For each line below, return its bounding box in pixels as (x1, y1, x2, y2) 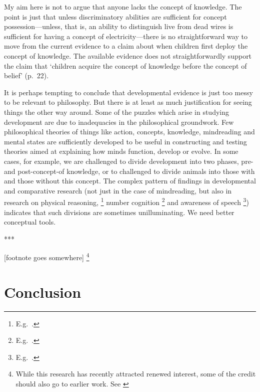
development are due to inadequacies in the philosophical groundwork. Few (4, 116, 234, 127)
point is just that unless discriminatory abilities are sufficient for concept (4, 11, 227, 22)
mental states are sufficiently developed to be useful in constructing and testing (4, 136, 247, 146)
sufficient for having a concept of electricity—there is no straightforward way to (4, 31, 247, 41)
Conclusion (4, 281, 81, 302)
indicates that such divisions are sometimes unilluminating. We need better (4, 207, 234, 217)
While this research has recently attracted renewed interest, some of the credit (15, 368, 256, 379)
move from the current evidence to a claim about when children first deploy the (4, 41, 248, 51)
